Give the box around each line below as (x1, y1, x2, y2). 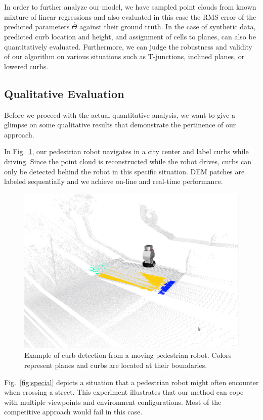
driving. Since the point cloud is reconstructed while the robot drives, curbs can (4, 156, 252, 166)
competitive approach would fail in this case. (4, 406, 143, 417)
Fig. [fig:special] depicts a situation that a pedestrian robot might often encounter (4, 377, 259, 387)
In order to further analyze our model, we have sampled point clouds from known (4, 2, 256, 12)
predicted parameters (4, 21, 70, 32)
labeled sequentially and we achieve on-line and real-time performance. (4, 176, 223, 186)
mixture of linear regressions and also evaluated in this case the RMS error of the (4, 11, 256, 22)
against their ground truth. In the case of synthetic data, (79, 21, 256, 32)
